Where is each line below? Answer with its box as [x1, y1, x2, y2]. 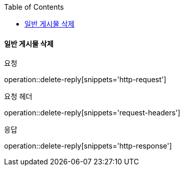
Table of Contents [4, 3, 64, 11]
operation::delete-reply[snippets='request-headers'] [4, 108, 180, 117]
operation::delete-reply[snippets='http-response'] [4, 141, 172, 151]
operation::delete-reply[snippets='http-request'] [4, 75, 167, 84]
